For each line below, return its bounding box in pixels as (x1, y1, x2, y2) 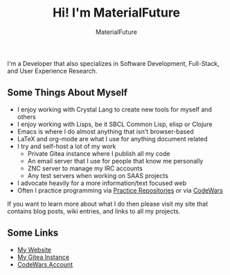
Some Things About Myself (7, 87, 128, 98)
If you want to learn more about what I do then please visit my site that (7, 199, 209, 208)
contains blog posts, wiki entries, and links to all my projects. (7, 206, 181, 215)
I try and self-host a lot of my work (17, 142, 116, 150)
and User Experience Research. (7, 66, 98, 75)
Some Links (7, 227, 59, 239)
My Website (17, 245, 52, 254)
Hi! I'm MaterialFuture (52, 5, 181, 21)
